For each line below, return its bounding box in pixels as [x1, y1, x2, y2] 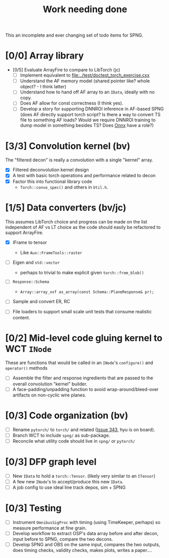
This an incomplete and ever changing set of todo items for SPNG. [5, 32, 144, 39]
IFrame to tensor [12, 239, 47, 245]
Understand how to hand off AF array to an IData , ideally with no [20, 89, 155, 95]
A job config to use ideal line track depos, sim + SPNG [12, 484, 126, 490]
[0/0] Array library [5, 50, 84, 61]
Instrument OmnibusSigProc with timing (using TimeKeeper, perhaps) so [12, 519, 161, 525]
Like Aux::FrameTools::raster [20, 249, 82, 255]
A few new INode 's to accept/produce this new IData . [12, 478, 124, 484]
